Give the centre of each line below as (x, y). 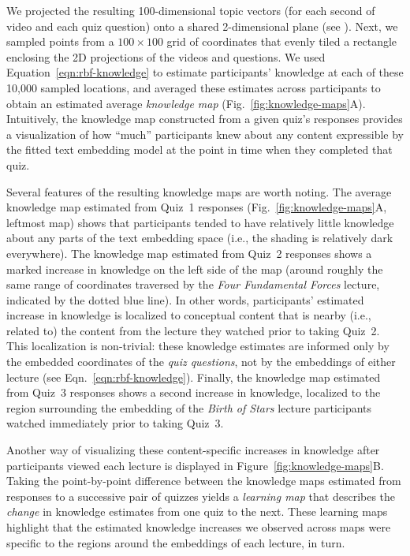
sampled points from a (60, 41)
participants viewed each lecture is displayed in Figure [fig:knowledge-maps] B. (195, 465)
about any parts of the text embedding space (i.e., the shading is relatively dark (200, 238)
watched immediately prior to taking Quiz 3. (115, 423)
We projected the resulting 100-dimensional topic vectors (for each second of (191, 10)
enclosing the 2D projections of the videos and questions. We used (166, 56)
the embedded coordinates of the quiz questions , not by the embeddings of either (201, 362)
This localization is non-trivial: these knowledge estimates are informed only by (198, 346)
